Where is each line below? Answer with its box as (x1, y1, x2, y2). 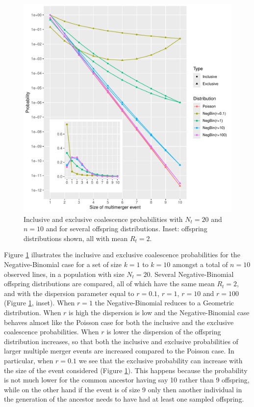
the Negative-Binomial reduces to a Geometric (95, 298, 234, 308)
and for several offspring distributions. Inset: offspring (46, 223, 207, 234)
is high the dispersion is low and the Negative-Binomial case (69, 307, 250, 317)
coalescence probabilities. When (4, 326, 99, 337)
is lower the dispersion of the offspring (106, 326, 221, 337)
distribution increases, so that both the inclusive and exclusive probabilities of (4, 336, 238, 346)
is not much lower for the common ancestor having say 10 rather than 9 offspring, (4, 375, 250, 385)
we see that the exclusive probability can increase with (78, 355, 243, 365)
